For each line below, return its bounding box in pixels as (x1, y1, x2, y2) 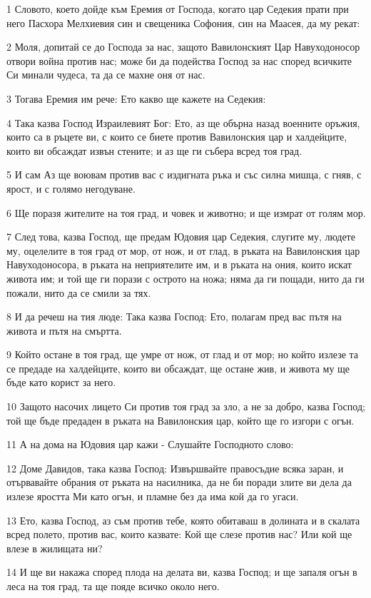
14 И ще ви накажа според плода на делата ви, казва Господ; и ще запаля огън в (6, 564, 357, 579)
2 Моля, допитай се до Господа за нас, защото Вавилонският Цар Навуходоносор (6, 39, 360, 54)
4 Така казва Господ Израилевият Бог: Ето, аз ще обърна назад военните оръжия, (6, 115, 360, 130)
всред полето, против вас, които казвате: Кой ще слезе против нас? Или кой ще (6, 527, 352, 542)
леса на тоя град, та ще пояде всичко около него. (6, 579, 220, 593)
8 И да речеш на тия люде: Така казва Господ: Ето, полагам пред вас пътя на (6, 309, 342, 324)
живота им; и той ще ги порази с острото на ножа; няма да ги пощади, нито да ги (6, 270, 365, 285)
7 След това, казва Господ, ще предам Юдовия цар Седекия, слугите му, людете (6, 229, 355, 244)
